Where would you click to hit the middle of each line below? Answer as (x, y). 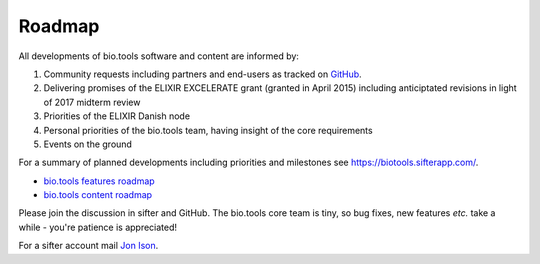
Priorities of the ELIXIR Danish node (116, 116)
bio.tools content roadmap (98, 195)
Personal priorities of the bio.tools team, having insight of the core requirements (208, 130)
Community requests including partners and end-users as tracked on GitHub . (202, 74)
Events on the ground (87, 144)
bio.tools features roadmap (99, 181)
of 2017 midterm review (92, 102)
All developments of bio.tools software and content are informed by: (159, 56)
